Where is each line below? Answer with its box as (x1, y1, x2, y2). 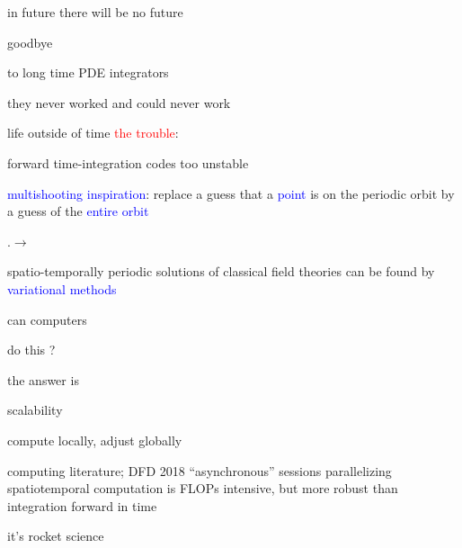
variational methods (7, 279, 117, 298)
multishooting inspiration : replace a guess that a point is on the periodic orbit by (7, 184, 455, 202)
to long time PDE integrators (7, 63, 169, 82)
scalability (7, 400, 63, 419)
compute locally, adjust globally (7, 430, 182, 449)
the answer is (7, 370, 79, 389)
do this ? (7, 340, 56, 359)
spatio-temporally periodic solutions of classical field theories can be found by (7, 262, 435, 281)
